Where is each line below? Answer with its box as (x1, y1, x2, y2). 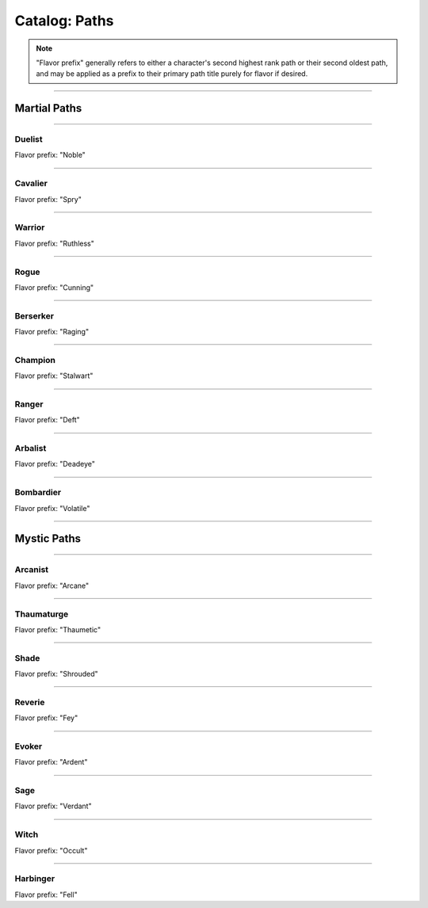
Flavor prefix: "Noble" (14, 151, 86, 160)
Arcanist (14, 564, 49, 575)
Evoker (14, 741, 43, 752)
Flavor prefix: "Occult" (14, 845, 88, 855)
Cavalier (14, 178, 48, 189)
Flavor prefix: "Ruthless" (14, 238, 94, 248)
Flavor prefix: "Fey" (14, 713, 78, 723)
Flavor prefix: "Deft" (14, 415, 81, 425)
